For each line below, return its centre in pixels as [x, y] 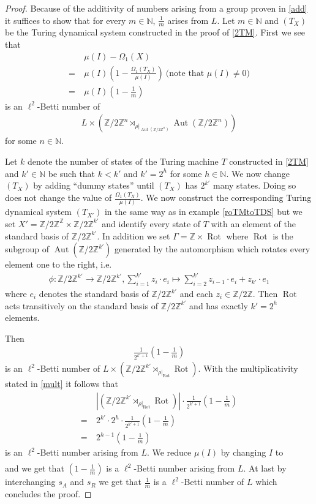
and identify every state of [151, 223]
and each [196, 294]
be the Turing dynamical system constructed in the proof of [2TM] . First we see [155, 32]
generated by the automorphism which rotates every [212, 249]
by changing [243, 452]
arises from [188, 20]
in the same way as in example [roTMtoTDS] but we [203, 212]
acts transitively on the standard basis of [82, 305]
